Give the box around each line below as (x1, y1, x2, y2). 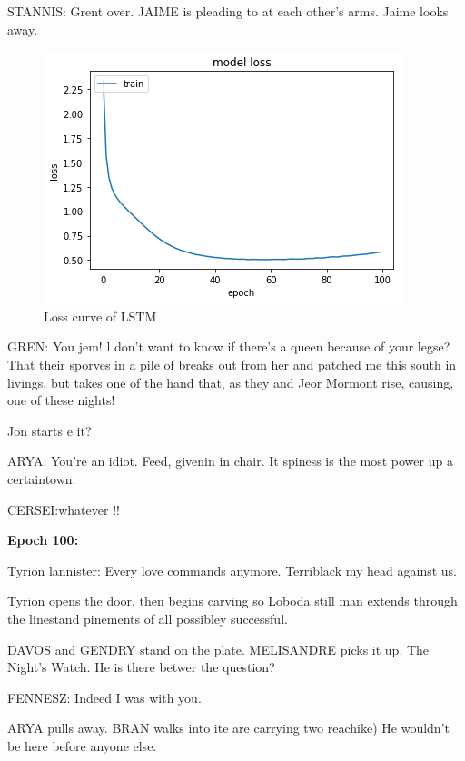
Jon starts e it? (7, 420, 92, 440)
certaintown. (7, 469, 76, 488)
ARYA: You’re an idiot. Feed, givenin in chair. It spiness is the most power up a (7, 451, 453, 470)
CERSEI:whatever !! (7, 499, 120, 519)
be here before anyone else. (7, 736, 157, 755)
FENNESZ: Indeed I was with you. (7, 687, 202, 707)
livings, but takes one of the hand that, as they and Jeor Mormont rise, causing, (7, 372, 454, 391)
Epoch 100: (7, 530, 79, 549)
